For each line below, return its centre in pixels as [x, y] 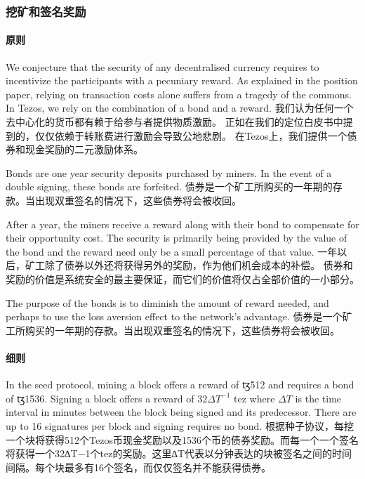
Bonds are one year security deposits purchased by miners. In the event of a [169, 172]
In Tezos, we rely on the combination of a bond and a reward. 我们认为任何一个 [180, 108]
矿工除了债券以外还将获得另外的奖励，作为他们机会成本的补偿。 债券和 [189, 265]
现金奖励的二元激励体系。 [84, 149]
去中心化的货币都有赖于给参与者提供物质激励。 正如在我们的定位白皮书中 [174, 122]
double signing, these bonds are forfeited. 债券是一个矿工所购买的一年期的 [169, 186]
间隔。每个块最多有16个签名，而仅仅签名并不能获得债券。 [138, 467]
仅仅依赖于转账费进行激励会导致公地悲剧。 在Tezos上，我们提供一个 [191, 135]
